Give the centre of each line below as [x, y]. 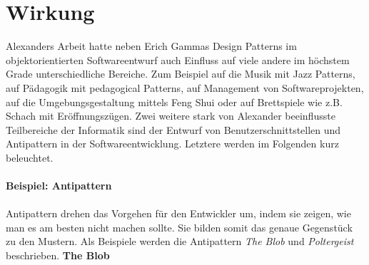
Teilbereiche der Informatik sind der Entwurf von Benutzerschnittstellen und [173, 129]
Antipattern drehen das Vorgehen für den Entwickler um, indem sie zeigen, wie [178, 213]
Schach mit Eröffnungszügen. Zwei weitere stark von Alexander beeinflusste [171, 116]
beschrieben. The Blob [58, 255]
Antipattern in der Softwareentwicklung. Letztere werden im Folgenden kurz [172, 144]
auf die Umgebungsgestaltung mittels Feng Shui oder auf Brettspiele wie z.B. [174, 102]
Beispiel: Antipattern [59, 186]
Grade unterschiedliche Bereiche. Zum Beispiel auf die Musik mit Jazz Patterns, [181, 74]
